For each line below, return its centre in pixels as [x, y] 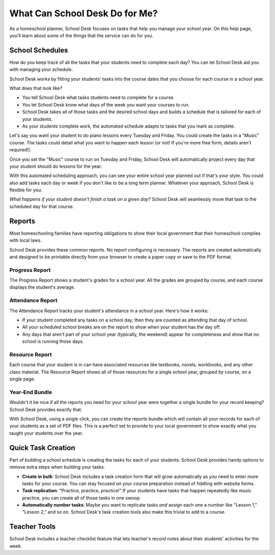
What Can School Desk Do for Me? [84, 13]
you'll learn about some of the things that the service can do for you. [81, 35]
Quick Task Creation [42, 448]
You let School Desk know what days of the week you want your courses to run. [106, 105]
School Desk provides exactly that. [46, 409]
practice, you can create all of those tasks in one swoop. [81, 498]
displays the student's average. [42, 287]
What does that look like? [36, 88]
